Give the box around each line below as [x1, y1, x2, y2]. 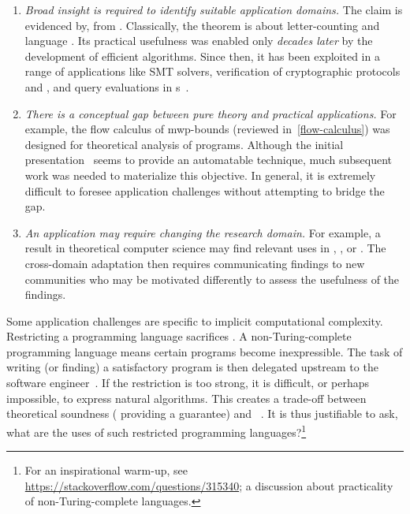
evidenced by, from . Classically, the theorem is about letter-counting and [24, 17, 380, 33]
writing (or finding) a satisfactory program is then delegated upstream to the [6, 359, 378, 375]
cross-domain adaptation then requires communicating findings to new [24, 255, 365, 271]
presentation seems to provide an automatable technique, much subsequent [24, 151, 392, 168]
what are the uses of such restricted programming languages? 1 [6, 421, 307, 440]
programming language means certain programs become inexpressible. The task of [6, 343, 403, 359]
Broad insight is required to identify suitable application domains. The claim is [24, 2, 403, 17]
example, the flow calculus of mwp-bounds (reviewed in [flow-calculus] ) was [24, 121, 390, 137]
